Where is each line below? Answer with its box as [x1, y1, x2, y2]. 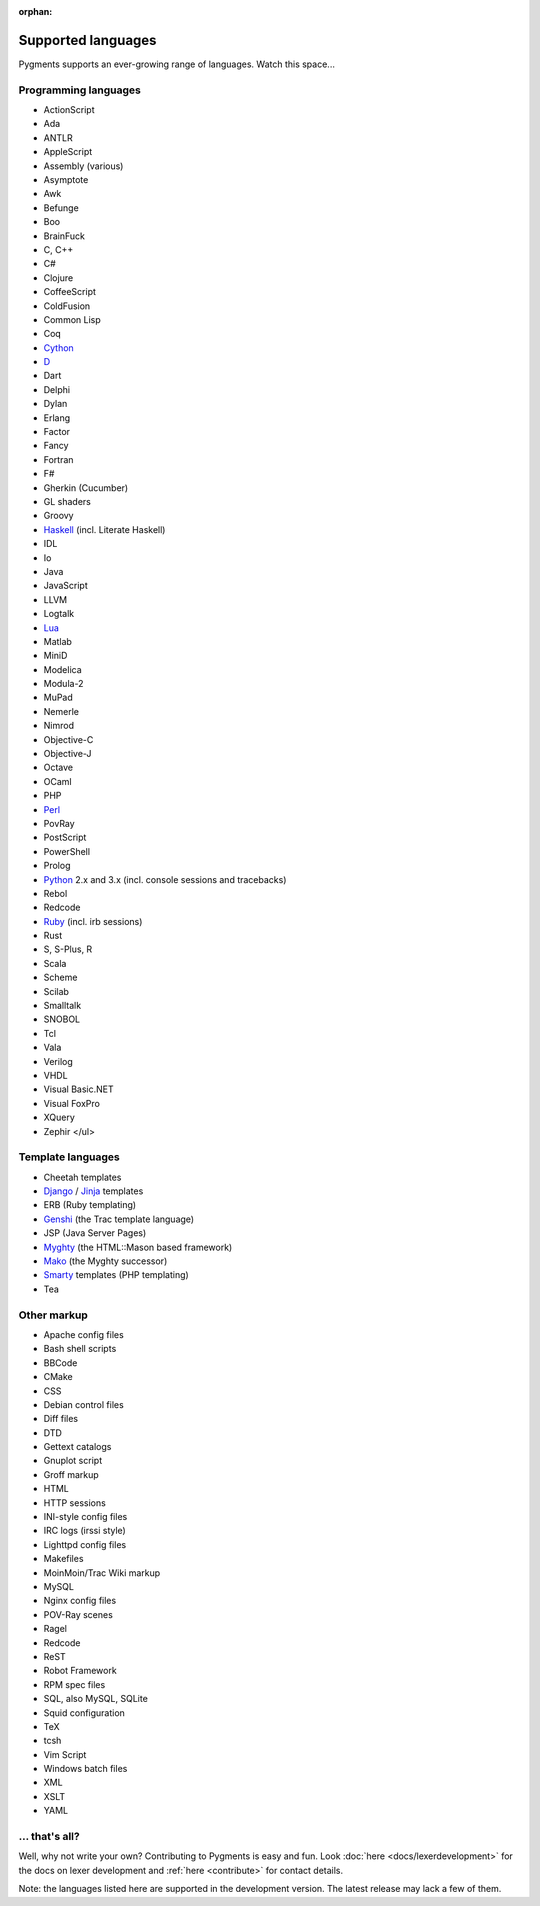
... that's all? [18, 1830, 80, 1844]
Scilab [43, 985, 70, 997]
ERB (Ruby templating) [43, 1199, 137, 1211]
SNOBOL [43, 1013, 81, 1025]
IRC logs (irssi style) [43, 1525, 127, 1537]
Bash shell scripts [43, 1343, 117, 1355]
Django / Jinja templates [43, 1185, 144, 1197]
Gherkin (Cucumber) [43, 481, 129, 494]
